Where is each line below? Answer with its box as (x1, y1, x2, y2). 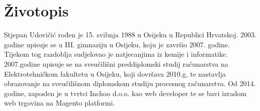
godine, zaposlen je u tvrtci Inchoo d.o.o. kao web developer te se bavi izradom (4, 88, 247, 98)
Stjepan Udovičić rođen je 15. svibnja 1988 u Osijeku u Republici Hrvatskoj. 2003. (4, 29, 256, 40)
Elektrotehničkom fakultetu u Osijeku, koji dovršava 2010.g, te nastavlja (4, 68, 226, 79)
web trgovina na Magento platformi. (4, 98, 115, 108)
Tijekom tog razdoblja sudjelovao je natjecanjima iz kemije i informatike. (4, 49, 228, 59)
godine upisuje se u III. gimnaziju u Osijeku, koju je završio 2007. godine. (4, 39, 230, 49)
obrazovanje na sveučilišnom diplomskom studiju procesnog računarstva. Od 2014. (4, 78, 256, 89)
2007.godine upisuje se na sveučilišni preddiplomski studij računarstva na (4, 58, 228, 69)
